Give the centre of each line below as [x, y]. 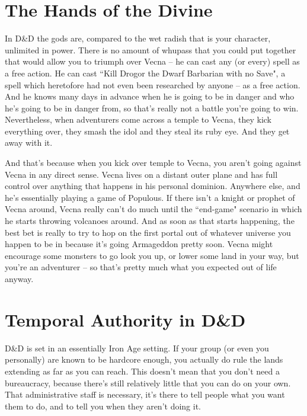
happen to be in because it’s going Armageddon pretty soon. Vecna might [139, 244]
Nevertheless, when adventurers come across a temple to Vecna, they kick [138, 119]
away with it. [29, 143]
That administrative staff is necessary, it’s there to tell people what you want [145, 394]
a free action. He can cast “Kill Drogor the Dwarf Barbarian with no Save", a [145, 73]
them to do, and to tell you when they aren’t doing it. [103, 406]
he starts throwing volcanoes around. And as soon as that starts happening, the [150, 221]
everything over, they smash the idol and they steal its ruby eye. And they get [147, 131]
